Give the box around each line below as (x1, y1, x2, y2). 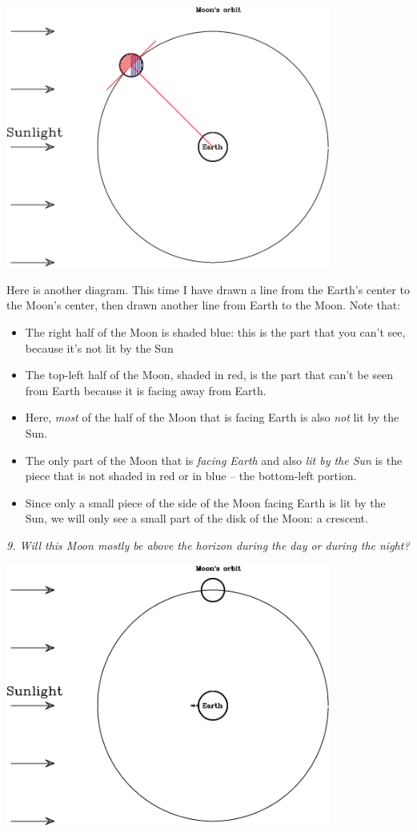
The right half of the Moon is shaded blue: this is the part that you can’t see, (25, 324, 406, 340)
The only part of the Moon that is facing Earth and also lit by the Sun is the (25, 451, 403, 468)
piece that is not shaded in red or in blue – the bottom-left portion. (25, 467, 357, 484)
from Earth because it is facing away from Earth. (25, 382, 267, 398)
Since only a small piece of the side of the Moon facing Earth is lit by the (25, 494, 386, 511)
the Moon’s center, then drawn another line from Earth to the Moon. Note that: (6, 297, 401, 313)
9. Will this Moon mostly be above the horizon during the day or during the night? (6, 536, 410, 553)
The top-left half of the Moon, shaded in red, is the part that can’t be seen (25, 366, 394, 383)
